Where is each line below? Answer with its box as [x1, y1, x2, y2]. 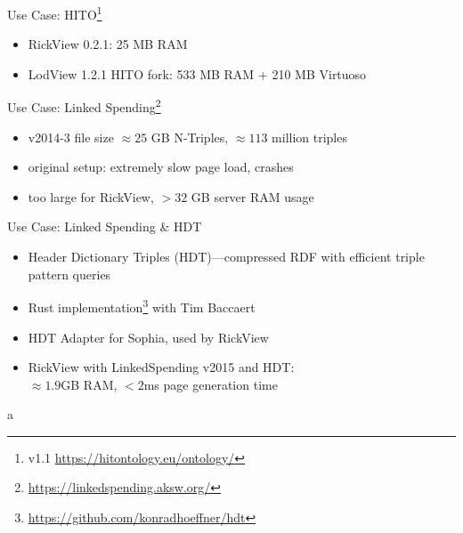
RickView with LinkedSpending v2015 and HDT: [28, 358, 295, 376]
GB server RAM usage [191, 187, 314, 206]
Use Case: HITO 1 [7, 3, 102, 23]
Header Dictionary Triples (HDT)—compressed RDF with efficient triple [28, 247, 425, 266]
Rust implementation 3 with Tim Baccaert [28, 295, 256, 316]
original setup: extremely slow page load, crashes [28, 157, 294, 176]
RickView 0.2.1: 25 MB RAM [28, 35, 188, 53]
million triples [272, 127, 347, 146]
